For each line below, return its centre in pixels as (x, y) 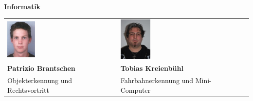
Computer (136, 90)
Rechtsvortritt (28, 90)
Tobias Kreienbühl (152, 68)
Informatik (22, 6)
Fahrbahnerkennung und (157, 80)
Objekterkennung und (40, 80)
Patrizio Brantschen (41, 68)
